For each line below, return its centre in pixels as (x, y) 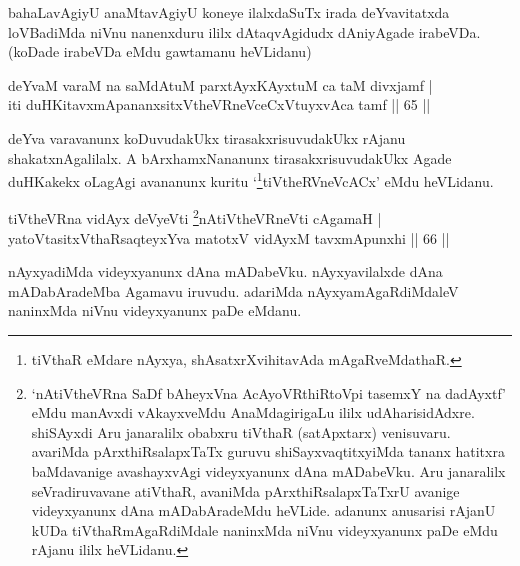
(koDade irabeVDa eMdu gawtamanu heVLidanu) (160, 51)
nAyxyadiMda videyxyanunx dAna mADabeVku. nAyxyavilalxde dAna (225, 271)
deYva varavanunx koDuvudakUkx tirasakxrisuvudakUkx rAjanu (207, 137)
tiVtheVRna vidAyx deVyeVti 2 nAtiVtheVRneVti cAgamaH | (195, 217)
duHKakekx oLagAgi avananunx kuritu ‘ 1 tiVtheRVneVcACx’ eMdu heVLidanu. (251, 179)
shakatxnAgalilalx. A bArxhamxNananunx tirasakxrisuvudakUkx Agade (230, 157)
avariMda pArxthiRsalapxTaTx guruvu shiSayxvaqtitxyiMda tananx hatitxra (268, 451)
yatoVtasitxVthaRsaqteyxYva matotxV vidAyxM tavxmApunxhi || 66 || (229, 237)
